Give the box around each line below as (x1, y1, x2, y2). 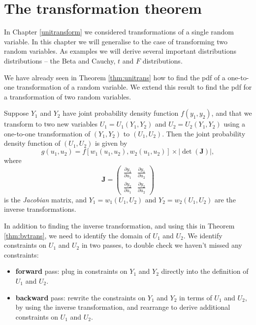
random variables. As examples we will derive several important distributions (4, 46, 237, 56)
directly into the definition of (161, 266, 249, 276)
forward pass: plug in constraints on (15, 266, 128, 276)
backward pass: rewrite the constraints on (15, 292, 146, 302)
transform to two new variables (4, 119, 98, 129)
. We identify (183, 230, 223, 240)
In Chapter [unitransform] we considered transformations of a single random (4, 27, 234, 37)
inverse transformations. (4, 204, 76, 214)
